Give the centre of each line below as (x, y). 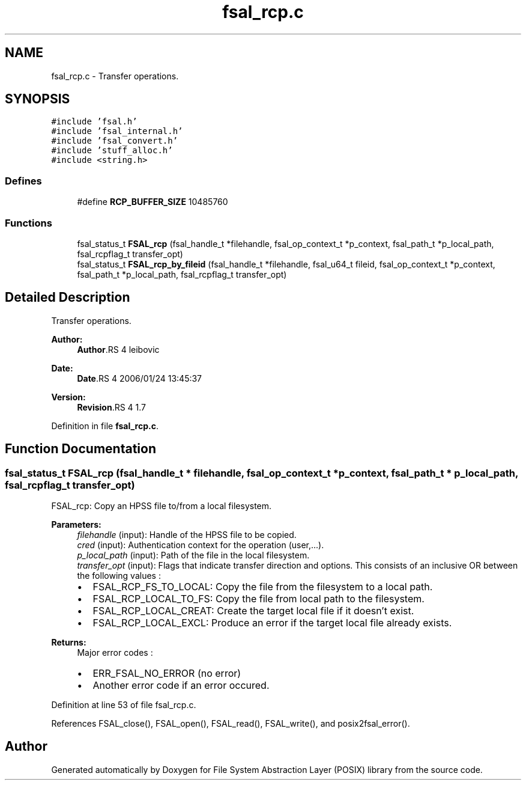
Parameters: (76, 524)
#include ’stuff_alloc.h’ (112, 151)
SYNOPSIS (38, 99)
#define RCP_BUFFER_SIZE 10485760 (153, 202)
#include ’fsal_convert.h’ (115, 141)
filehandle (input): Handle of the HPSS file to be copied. (187, 535)
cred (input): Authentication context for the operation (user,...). (201, 545)
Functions (29, 223)
